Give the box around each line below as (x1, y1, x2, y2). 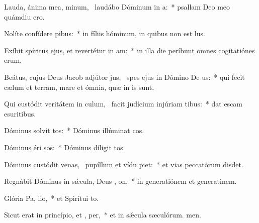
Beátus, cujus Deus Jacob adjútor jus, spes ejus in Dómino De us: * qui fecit (4, 71, 245, 82)
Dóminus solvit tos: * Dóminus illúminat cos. (4, 125, 144, 136)
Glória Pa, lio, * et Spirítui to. (4, 192, 99, 203)
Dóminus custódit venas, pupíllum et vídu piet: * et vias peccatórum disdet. (4, 159, 243, 169)
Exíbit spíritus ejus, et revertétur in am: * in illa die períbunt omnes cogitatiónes (4, 45, 255, 55)
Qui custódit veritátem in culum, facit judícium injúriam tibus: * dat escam (4, 98, 243, 109)
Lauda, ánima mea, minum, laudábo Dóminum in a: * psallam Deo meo (4, 2, 230, 12)
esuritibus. (4, 108, 36, 119)
